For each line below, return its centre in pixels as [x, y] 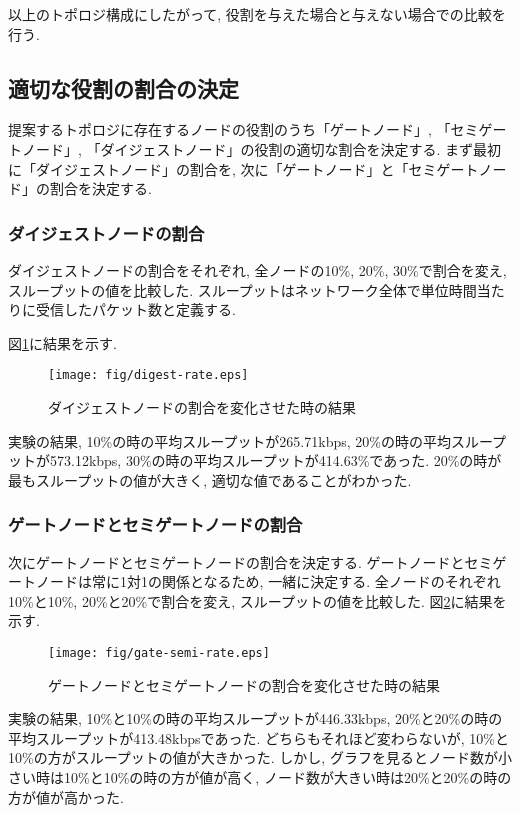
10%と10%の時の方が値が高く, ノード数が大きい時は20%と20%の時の [287, 777]
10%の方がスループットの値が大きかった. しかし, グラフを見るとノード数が [253, 757]
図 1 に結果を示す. [62, 342]
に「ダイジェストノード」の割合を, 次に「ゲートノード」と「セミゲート [243, 168]
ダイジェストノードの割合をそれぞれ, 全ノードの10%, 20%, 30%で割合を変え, [257, 269]
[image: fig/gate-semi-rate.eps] [159, 652]
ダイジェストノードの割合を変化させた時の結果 [202, 407]
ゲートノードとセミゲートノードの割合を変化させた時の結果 [244, 684]
